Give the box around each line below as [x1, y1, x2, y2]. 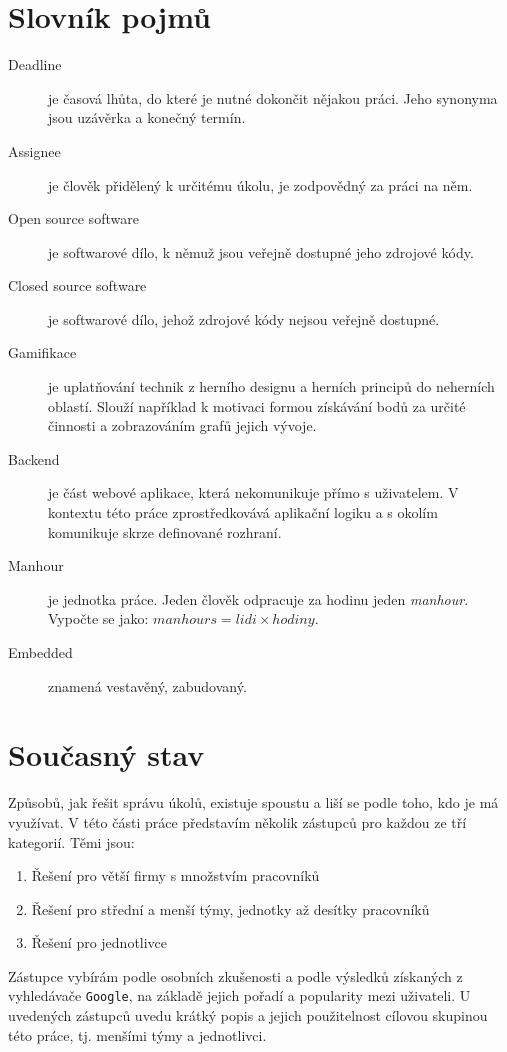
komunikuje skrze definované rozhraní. [48, 521, 282, 542]
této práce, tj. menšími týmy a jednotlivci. [8, 1024, 267, 1045]
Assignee [8, 140, 61, 161]
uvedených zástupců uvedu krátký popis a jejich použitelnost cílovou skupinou [8, 1005, 488, 1026]
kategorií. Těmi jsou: [8, 831, 135, 852]
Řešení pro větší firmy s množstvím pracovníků [31, 865, 320, 886]
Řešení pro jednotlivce [31, 932, 168, 953]
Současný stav [8, 734, 205, 775]
